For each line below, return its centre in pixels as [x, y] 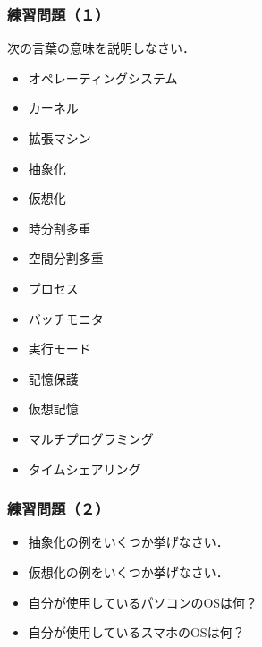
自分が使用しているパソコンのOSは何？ [143, 602]
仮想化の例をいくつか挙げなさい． [128, 571]
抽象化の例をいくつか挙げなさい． [128, 542]
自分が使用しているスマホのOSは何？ [136, 632]
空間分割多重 [66, 258]
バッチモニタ [66, 318]
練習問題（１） [59, 14]
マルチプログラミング [91, 438]
